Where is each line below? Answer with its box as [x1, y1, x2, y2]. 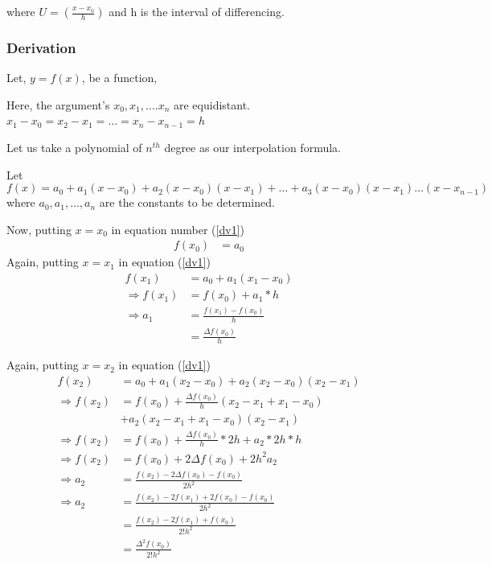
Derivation [6, 37, 76, 57]
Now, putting [6, 220, 72, 237]
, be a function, [81, 69, 158, 86]
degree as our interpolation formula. [164, 139, 341, 155]
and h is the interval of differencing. [109, 3, 285, 19]
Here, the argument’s [6, 96, 110, 113]
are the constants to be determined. [99, 194, 275, 211]
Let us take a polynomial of [6, 139, 142, 155]
